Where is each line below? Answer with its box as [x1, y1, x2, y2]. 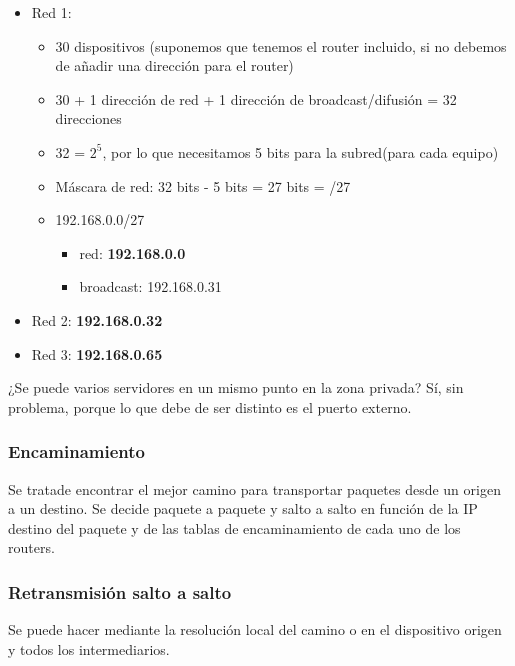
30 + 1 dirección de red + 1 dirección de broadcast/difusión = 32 [55, 88, 457, 109]
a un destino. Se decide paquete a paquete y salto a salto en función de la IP [8, 498, 478, 519]
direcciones [55, 108, 122, 129]
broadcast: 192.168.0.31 [79, 276, 222, 297]
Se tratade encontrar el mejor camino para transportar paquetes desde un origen [8, 478, 501, 499]
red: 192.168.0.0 [79, 242, 186, 263]
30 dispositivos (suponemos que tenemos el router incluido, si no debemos [55, 35, 507, 56]
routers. [8, 537, 55, 558]
